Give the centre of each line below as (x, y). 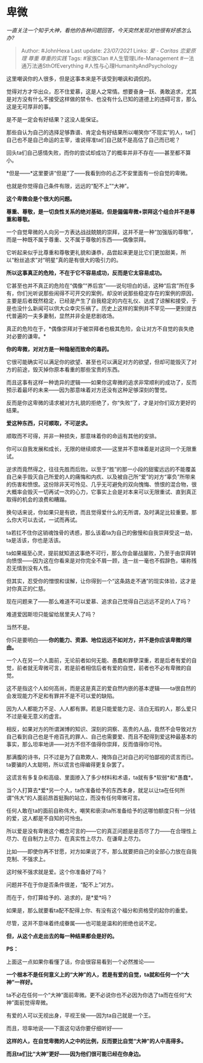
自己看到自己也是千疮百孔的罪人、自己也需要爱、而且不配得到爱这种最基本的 (101, 736)
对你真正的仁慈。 (27, 588)
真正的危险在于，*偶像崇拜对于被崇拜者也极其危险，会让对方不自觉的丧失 (98, 328)
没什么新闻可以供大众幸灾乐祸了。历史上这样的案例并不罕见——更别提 (104, 308)
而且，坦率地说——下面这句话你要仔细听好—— (64, 1028)
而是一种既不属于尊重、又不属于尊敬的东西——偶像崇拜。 (78, 239)
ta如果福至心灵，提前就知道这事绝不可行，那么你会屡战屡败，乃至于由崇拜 (99, 553)
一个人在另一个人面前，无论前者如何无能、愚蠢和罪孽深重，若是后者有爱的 (99, 660)
